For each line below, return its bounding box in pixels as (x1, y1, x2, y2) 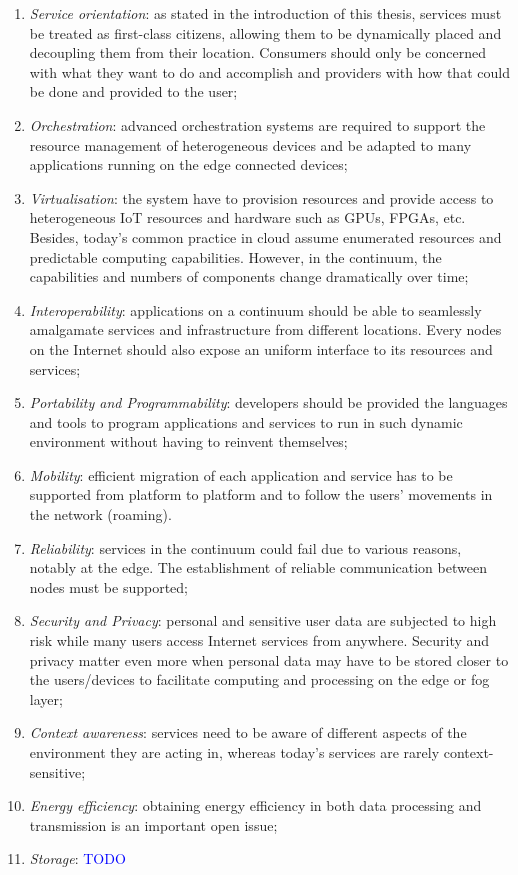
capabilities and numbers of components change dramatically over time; (29, 266, 469, 287)
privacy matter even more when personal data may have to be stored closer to (29, 649, 509, 670)
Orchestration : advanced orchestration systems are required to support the (29, 114, 486, 135)
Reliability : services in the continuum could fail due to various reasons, (29, 537, 462, 558)
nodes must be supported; (29, 576, 188, 597)
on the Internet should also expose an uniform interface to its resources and (29, 338, 493, 359)
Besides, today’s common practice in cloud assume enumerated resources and (29, 226, 502, 247)
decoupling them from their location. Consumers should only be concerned (29, 42, 486, 63)
